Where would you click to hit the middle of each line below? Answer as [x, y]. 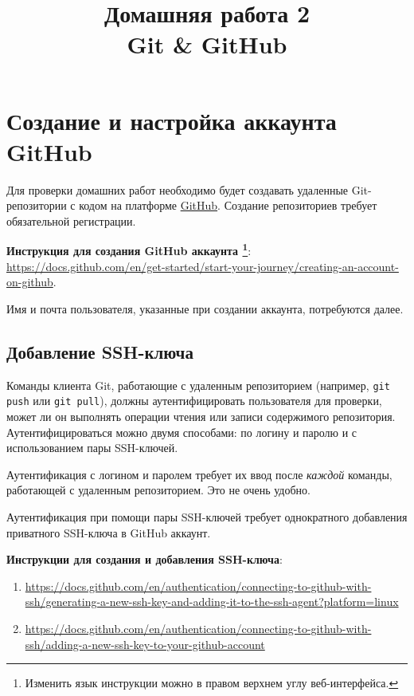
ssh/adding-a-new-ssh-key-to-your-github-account [145, 644]
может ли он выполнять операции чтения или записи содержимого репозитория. [201, 417]
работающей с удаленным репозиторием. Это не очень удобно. [158, 490]
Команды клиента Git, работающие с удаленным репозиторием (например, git [198, 385]
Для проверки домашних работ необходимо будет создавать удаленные [177, 189]
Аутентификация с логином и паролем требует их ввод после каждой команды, [199, 474]
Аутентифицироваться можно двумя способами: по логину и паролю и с [182, 432]
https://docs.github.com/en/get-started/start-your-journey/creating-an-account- [203, 266]
